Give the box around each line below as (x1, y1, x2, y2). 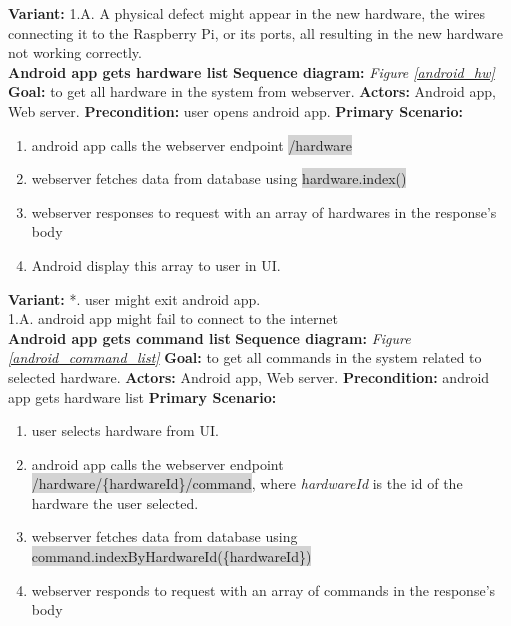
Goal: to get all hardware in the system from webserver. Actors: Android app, (8, 81, 496, 102)
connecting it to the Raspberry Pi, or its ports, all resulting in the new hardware (8, 22, 503, 43)
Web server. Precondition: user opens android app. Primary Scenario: (8, 100, 464, 121)
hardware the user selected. (31, 492, 199, 513)
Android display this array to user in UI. (31, 254, 281, 275)
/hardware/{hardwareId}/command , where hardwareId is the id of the (31, 473, 463, 494)
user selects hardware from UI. (31, 420, 219, 441)
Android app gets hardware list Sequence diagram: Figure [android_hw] (8, 61, 495, 82)
